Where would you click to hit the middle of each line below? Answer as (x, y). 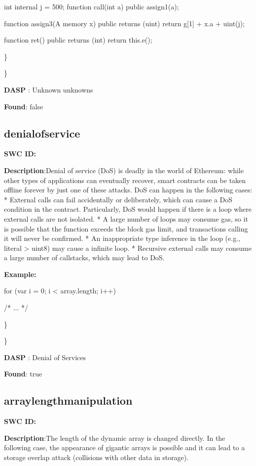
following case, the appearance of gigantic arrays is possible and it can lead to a (125, 447)
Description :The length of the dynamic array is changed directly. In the (115, 438)
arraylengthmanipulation (68, 400)
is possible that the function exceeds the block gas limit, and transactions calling (126, 228)
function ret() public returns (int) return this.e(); (78, 40)
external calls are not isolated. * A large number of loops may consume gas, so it (126, 218)
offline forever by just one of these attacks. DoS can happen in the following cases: (128, 190)
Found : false (24, 106)
